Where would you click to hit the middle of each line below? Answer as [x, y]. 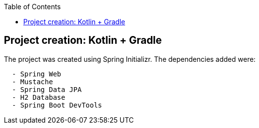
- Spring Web [37, 74]
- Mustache [32, 82]
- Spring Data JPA [47, 89]
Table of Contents [32, 7]
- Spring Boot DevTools [57, 105]
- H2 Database [39, 97]
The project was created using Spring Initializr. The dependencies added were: [130, 59]
